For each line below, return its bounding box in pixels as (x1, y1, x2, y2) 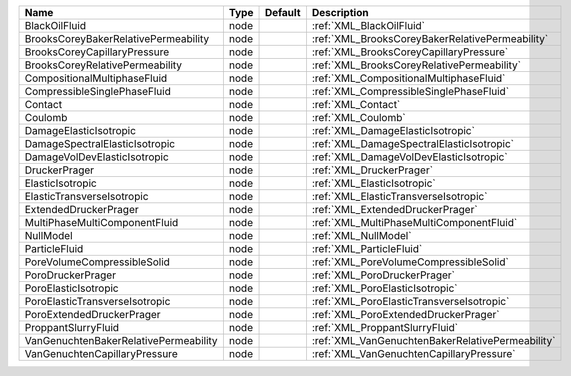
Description (311, 6, 369, 19)
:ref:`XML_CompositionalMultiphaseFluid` (311, 71, 506, 85)
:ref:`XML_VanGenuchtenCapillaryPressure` (311, 347, 516, 360)
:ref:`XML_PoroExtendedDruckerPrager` (311, 308, 500, 321)
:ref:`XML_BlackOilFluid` (311, 19, 425, 32)
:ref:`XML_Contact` (311, 98, 401, 111)
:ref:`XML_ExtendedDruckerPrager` (311, 203, 479, 216)
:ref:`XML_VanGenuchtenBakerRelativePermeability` (311, 334, 556, 347)
